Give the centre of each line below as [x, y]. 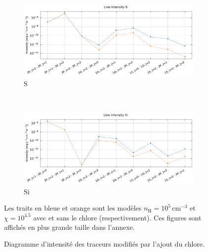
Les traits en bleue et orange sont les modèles [73, 208]
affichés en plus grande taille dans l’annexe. [69, 227]
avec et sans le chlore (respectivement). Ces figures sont [117, 217]
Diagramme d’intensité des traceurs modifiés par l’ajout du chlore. [104, 244]
